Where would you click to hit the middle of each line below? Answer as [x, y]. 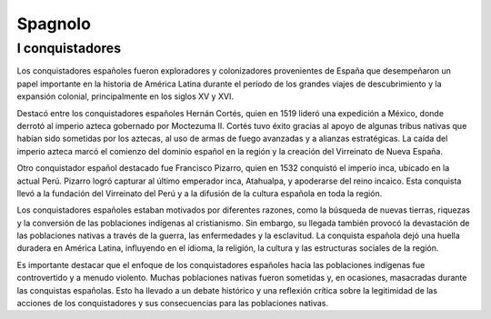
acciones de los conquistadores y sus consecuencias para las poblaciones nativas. [173, 304]
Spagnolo [54, 24]
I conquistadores [69, 48]
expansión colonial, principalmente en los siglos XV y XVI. [125, 96]
